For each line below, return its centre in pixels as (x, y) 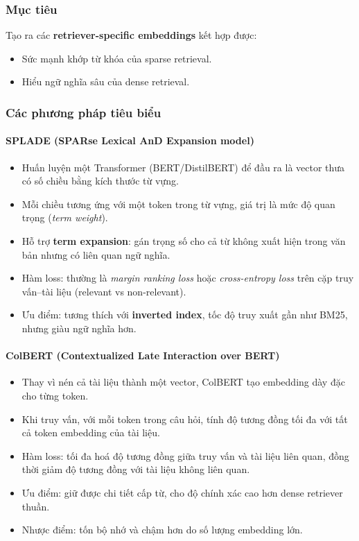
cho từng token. (55, 395)
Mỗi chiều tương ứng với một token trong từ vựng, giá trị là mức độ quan (178, 204)
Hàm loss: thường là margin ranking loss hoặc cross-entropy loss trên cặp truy (188, 278)
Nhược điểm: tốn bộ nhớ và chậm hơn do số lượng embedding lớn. (162, 530)
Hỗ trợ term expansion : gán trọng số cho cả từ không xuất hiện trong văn (184, 241)
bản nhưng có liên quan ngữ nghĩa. (96, 254)
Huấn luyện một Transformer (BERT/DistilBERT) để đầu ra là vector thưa (183, 167)
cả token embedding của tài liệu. (91, 432)
